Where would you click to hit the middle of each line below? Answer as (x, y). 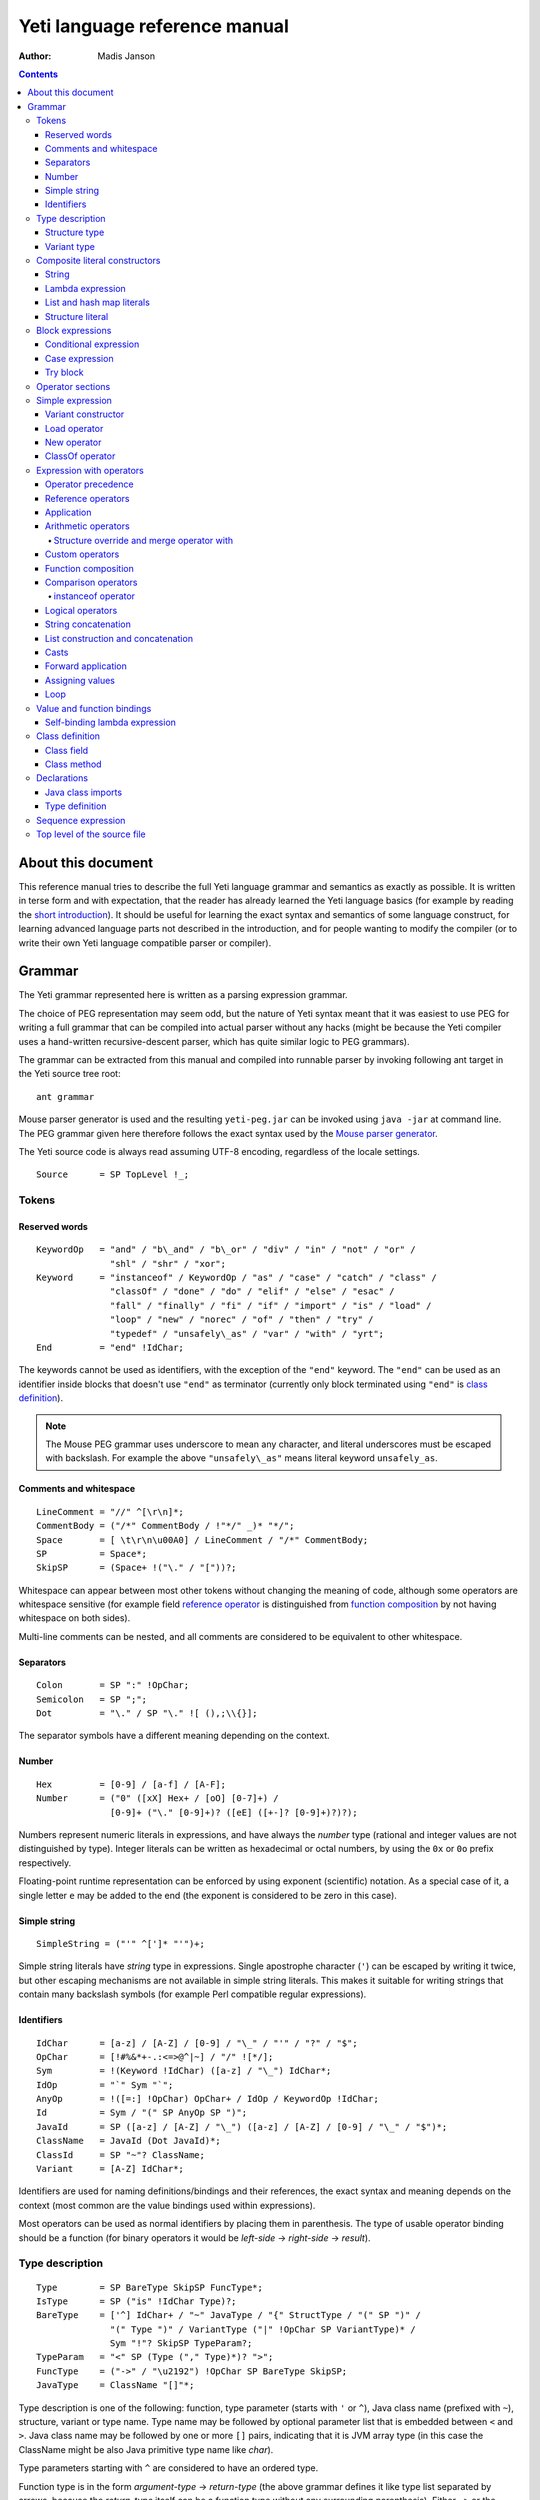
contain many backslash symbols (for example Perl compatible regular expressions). (192, 1994)
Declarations (62, 778)
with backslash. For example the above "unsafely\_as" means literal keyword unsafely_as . (242, 1458)
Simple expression (74, 400)
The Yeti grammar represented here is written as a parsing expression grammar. (183, 995)
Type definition (76, 806)
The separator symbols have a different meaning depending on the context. (174, 1736)
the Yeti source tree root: (69, 1074)
